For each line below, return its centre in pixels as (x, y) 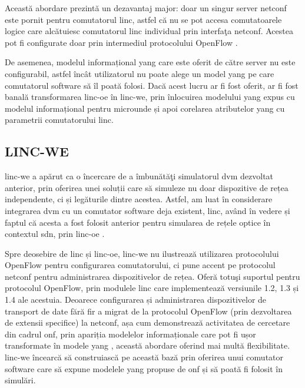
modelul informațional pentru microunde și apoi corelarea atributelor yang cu (145, 108)
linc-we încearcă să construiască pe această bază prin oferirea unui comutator (144, 357)
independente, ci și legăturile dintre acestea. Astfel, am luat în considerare (139, 199)
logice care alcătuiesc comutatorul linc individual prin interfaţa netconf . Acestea (149, 31)
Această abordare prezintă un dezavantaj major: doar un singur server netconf (146, 8)
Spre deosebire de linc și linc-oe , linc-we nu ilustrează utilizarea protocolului (142, 253)
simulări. (20, 380)
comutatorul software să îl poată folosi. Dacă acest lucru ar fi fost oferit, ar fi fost (152, 85)
